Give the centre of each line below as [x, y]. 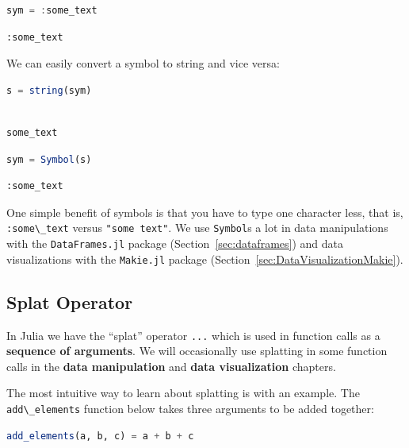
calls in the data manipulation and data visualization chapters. [171, 366]
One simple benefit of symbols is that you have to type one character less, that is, [205, 212]
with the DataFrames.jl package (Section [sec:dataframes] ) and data [175, 243]
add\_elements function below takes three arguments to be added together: [190, 408]
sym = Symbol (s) [49, 159]
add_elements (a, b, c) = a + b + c [100, 436]
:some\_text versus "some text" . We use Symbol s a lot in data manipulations [197, 228]
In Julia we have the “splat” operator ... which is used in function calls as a [193, 335]
